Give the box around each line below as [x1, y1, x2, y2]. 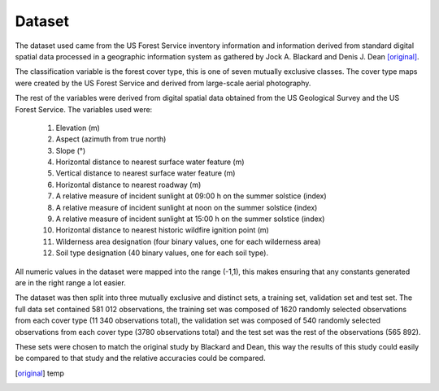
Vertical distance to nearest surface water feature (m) [55, 168, 236, 178]
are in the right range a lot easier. [15, 277, 126, 288]
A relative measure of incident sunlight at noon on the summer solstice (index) [55, 202, 318, 212]
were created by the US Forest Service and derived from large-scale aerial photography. [15, 78, 311, 88]
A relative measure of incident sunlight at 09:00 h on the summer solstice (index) [55, 191, 327, 201]
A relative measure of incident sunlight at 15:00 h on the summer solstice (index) [55, 214, 325, 224]
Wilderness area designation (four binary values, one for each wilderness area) [55, 237, 321, 246]
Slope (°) [55, 146, 86, 155]
